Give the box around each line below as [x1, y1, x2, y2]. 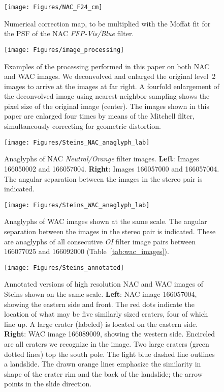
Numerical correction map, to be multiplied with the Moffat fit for [4, 18, 211, 29]
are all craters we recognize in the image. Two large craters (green [4, 338, 209, 349]
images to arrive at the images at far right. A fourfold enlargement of [4, 80, 219, 91]
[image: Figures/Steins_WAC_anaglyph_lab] [4, 201, 150, 209]
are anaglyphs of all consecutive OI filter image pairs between [4, 236, 196, 246]
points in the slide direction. [4, 378, 92, 389]
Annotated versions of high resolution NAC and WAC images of [4, 278, 203, 289]
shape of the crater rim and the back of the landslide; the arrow [4, 368, 203, 379]
